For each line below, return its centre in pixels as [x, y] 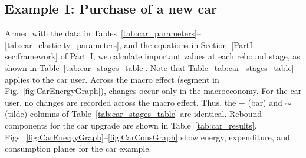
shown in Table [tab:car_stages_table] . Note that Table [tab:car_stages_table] [149, 67]
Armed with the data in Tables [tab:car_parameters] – [103, 33]
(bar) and [265, 102]
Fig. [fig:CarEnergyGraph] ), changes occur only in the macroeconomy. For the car [153, 91]
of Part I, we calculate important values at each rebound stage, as [180, 56]
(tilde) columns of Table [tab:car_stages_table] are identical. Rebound [134, 114]
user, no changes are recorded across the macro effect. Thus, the [121, 102]
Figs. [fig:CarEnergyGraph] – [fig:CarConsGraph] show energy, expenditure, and [147, 137]
